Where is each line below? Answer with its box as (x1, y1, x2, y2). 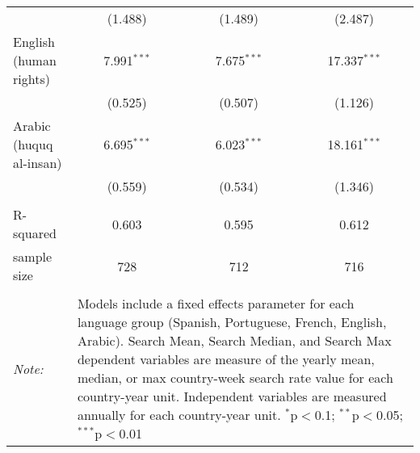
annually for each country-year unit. (77, 405, 281, 424)
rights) (13, 69, 50, 88)
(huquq (13, 135, 53, 153)
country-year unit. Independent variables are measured (77, 387, 387, 405)
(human (13, 51, 57, 69)
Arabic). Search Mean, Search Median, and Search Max (77, 331, 392, 350)
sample (13, 247, 52, 266)
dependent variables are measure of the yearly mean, (77, 350, 375, 368)
